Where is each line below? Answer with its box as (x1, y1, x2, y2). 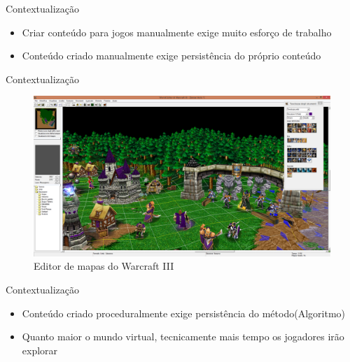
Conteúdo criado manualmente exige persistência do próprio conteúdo (22, 48, 321, 63)
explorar (22, 342, 58, 357)
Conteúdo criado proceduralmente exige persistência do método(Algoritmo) (22, 305, 345, 320)
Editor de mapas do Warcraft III (34, 259, 174, 273)
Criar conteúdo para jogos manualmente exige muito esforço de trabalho (22, 24, 332, 39)
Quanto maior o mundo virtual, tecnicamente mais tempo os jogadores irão (22, 329, 344, 344)
